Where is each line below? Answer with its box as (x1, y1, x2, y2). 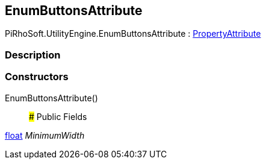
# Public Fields (29, 111, 87, 122)
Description (5, 48, 61, 61)
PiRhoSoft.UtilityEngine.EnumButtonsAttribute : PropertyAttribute (5, 28, 261, 39)
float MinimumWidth (5, 130, 85, 140)
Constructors (5, 71, 69, 83)
